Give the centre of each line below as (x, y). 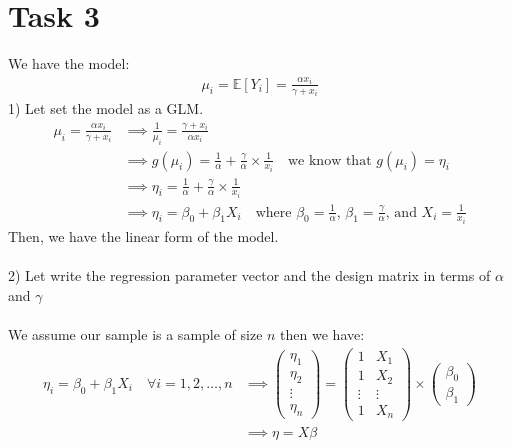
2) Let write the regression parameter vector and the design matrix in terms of (249, 275)
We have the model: (69, 63)
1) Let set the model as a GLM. (106, 108)
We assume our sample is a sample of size (135, 334)
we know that (330, 160)
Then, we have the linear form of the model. (143, 236)
